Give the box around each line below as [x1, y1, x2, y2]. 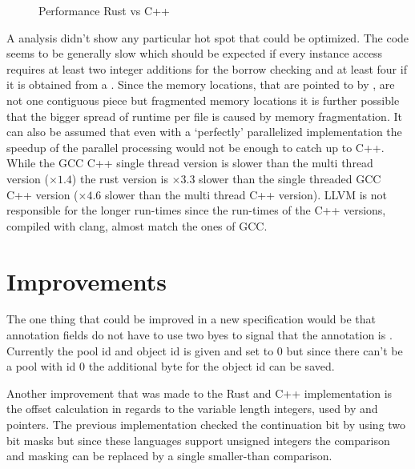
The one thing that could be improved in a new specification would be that [6, 311, 376, 327]
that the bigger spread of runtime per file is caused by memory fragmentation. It [6, 107, 402, 124]
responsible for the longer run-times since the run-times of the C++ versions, [6, 202, 386, 218]
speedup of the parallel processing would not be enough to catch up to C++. [6, 138, 385, 155]
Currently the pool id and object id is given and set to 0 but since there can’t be [6, 342, 403, 359]
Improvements [6, 264, 167, 297]
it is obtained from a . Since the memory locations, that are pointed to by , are [6, 76, 395, 93]
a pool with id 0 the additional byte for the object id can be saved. [6, 358, 335, 375]
